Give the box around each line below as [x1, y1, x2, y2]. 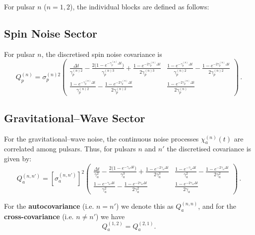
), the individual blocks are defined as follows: [70, 1, 209, 11]
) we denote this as [116, 200, 174, 211]
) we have [96, 211, 125, 221]
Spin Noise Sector [4, 25, 97, 41]
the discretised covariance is [167, 143, 252, 154]
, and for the [198, 200, 236, 211]
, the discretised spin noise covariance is [41, 48, 162, 59]
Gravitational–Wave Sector [4, 110, 145, 125]
